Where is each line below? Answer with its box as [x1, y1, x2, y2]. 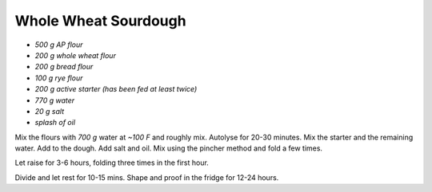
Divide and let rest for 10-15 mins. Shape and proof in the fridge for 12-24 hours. [14, 172, 279, 182]
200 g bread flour [34, 62, 94, 72]
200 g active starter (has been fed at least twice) [34, 84, 198, 94]
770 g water [34, 96, 75, 105]
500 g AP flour [34, 40, 83, 49]
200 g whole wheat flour [34, 50, 116, 60]
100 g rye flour [34, 72, 83, 83]
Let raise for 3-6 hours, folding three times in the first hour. [14, 158, 210, 167]
